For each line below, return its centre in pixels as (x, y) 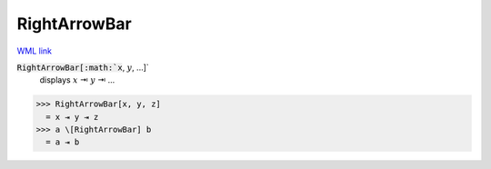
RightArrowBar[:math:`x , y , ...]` (83, 67)
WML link (35, 51)
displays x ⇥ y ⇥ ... (77, 80)
